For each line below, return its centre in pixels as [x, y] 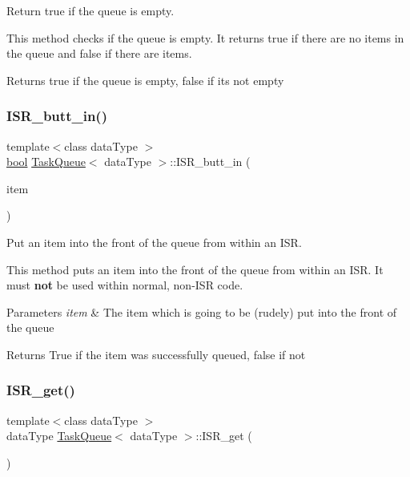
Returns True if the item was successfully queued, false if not [156, 354]
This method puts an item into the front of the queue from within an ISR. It [195, 269]
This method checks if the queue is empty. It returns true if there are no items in [205, 37]
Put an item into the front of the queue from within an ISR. [154, 242]
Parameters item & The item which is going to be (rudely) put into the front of [202, 311]
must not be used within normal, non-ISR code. [125, 285]
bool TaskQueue [46, 162]
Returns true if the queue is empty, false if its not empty [145, 80]
